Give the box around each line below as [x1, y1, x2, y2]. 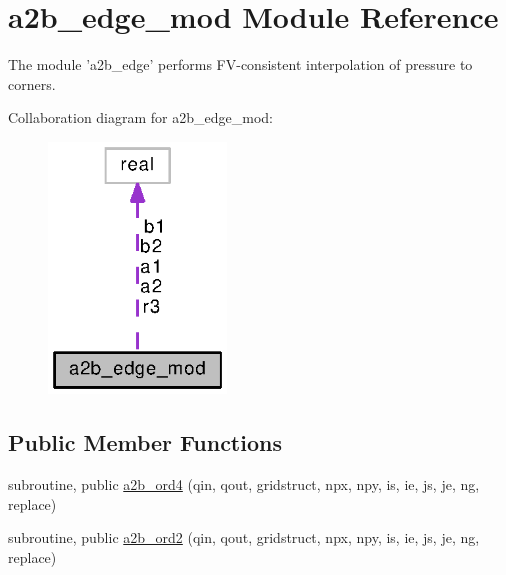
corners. [8, 73, 56, 94]
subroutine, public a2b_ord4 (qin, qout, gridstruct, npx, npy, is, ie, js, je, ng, [8, 473, 480, 494]
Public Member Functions [8, 427, 282, 458]
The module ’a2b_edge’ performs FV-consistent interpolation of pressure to [8, 54, 473, 75]
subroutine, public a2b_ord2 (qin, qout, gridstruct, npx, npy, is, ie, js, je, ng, [8, 527, 480, 548]
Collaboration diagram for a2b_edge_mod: [8, 107, 273, 128]
